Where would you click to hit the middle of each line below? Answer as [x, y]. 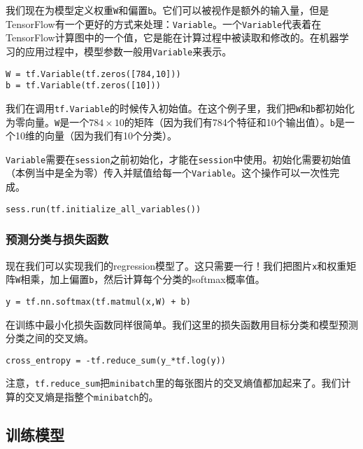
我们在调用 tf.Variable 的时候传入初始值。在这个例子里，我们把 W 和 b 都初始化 [180, 108]
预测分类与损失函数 [57, 239]
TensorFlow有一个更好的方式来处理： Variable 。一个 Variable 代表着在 [164, 23]
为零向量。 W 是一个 [48, 122]
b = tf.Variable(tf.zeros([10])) [83, 86]
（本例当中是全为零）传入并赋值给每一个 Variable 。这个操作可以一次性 [168, 173]
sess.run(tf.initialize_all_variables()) [104, 209]
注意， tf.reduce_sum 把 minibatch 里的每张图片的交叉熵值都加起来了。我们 [173, 383]
